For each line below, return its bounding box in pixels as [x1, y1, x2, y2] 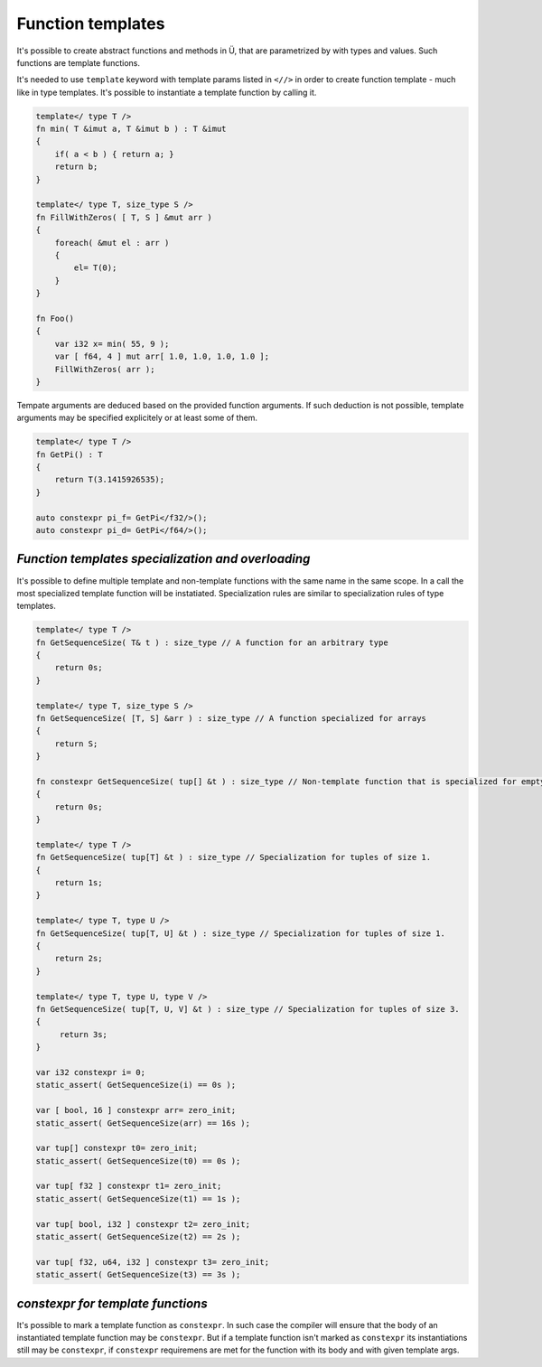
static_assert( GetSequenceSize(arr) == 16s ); [35, 1118, 250, 1128]
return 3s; [59, 1029, 108, 1039]
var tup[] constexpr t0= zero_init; [35, 1143, 199, 1154]
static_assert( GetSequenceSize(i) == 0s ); [35, 1080, 237, 1091]
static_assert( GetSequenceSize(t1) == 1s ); [35, 1194, 241, 1203]
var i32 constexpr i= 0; [35, 1067, 146, 1077]
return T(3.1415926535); [54, 474, 165, 485]
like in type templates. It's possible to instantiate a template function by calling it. [16, 87, 317, 98]
